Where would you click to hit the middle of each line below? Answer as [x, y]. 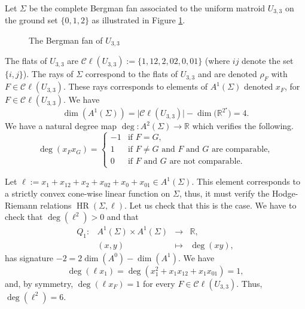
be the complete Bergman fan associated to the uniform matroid [147, 7]
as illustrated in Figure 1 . [138, 20]
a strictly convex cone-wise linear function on [88, 193]
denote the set [268, 61]
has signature [29, 257]
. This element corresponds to [246, 181]
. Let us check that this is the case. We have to [210, 205]
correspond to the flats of [132, 74]
